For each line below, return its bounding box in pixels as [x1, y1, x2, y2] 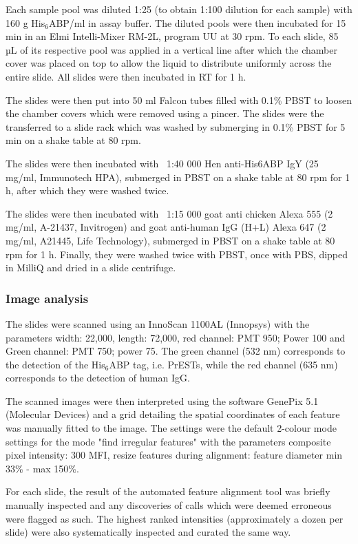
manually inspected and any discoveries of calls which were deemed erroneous [6, 498, 332, 512]
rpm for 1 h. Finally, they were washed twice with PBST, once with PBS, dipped [6, 247, 348, 261]
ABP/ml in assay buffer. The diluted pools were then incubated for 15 [48, 15, 346, 30]
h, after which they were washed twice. [6, 183, 169, 198]
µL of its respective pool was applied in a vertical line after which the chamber [6, 42, 338, 56]
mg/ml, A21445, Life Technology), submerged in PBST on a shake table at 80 [6, 233, 335, 247]
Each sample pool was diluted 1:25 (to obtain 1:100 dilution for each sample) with [6, 2, 352, 16]
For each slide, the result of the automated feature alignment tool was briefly [6, 484, 330, 499]
